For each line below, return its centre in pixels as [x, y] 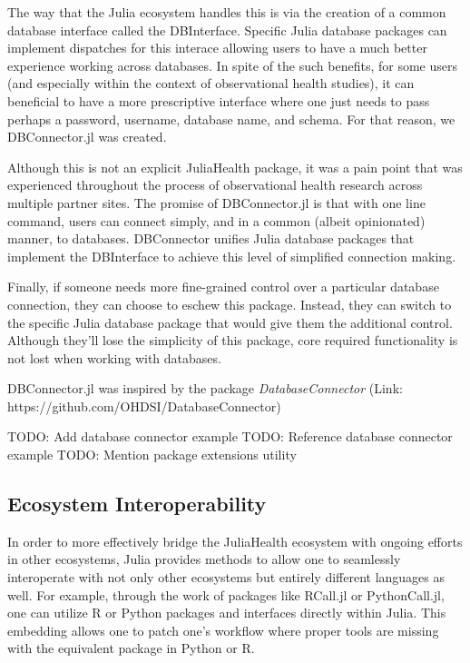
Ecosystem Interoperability [137, 504]
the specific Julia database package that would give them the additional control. [230, 322]
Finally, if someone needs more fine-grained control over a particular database [223, 287]
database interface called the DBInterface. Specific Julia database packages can [227, 30]
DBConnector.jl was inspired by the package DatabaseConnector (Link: [205, 388]
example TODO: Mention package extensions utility [152, 455]
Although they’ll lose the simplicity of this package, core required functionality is [233, 340]
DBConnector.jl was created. [87, 137]
